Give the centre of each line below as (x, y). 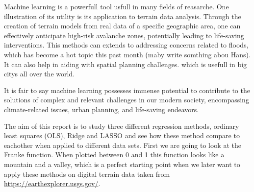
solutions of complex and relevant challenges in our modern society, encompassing (127, 100)
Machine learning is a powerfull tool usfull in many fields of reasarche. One (116, 6)
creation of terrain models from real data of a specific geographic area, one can (122, 26)
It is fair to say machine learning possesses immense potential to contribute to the (127, 90)
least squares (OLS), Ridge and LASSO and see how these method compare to (122, 135)
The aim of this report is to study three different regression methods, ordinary (122, 126)
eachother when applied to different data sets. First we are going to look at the (123, 145)
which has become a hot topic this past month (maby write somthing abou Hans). (127, 54)
